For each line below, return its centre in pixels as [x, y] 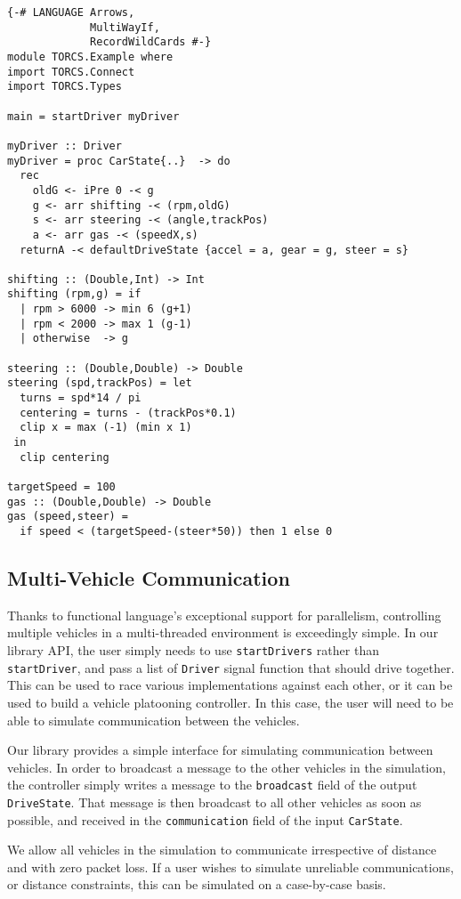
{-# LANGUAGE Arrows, [71, 12]
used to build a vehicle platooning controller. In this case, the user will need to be [230, 702]
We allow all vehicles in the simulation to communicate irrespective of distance [222, 850]
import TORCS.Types [65, 87]
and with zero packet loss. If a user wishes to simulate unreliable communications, [230, 867]
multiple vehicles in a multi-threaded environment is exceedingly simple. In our [223, 632]
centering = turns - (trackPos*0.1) [128, 413]
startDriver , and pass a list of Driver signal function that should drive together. [231, 667]
